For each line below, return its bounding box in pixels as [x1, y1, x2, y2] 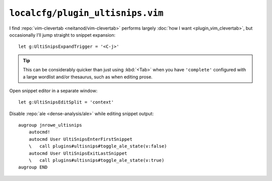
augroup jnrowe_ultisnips [18, 122, 83, 128]
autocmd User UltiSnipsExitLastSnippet [28, 150, 127, 156]
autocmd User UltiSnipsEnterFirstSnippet [28, 136, 133, 142]
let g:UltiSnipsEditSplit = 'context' [18, 100, 114, 105]
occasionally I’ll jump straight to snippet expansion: [9, 32, 116, 38]
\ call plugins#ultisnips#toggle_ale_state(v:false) [28, 143, 167, 149]
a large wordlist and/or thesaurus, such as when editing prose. [23, 73, 153, 80]
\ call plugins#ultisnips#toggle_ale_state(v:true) [28, 157, 165, 163]
